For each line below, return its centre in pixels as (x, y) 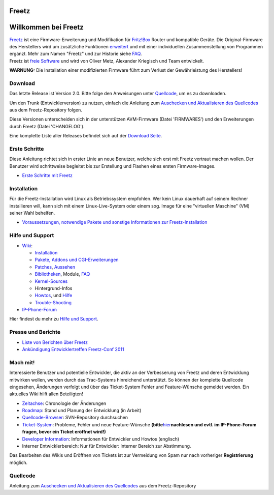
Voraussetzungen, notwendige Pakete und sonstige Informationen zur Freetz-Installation (115, 222)
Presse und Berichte (35, 332)
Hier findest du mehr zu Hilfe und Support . (54, 319)
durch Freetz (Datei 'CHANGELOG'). (47, 126)
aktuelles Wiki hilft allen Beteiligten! (46, 394)
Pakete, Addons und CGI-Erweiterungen (77, 260)
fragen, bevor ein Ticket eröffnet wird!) (64, 432)
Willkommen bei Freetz (46, 27)
